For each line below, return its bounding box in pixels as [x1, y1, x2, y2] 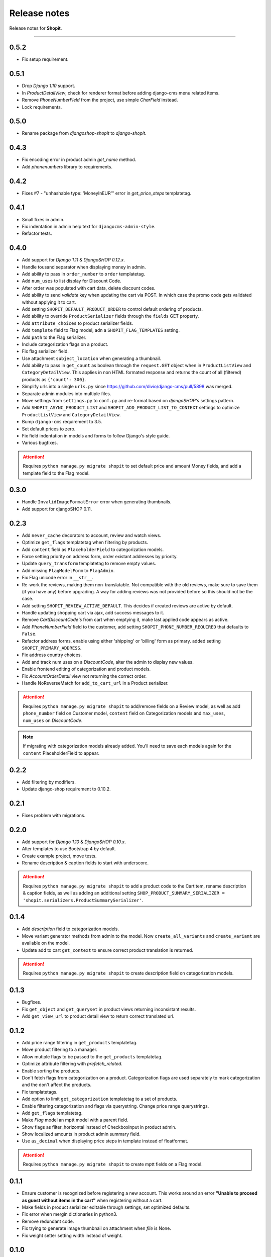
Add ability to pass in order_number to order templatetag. [22, 271, 146, 277]
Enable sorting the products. [22, 1067, 81, 1073]
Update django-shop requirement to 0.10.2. [22, 786, 111, 792]
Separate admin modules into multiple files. [22, 390, 111, 397]
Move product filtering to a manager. [22, 1046, 98, 1053]
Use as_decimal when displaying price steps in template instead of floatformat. [22, 1138, 188, 1144]
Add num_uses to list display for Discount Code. [22, 278, 121, 284]
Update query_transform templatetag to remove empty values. [22, 561, 157, 567]
